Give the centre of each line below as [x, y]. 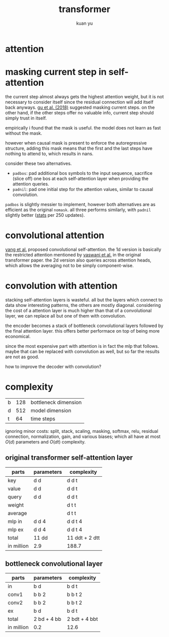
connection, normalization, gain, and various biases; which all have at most [83, 436]
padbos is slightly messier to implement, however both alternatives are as [80, 204]
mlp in [15, 521]
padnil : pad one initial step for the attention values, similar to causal [83, 189]
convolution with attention [61, 286]
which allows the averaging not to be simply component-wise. [70, 265]
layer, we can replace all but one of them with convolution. [66, 315]
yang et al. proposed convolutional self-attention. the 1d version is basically [83, 249]
